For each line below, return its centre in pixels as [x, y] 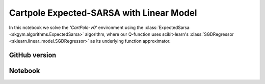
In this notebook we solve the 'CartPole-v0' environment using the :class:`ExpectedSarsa [99, 28]
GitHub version [33, 55]
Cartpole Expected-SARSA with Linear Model [103, 13]
